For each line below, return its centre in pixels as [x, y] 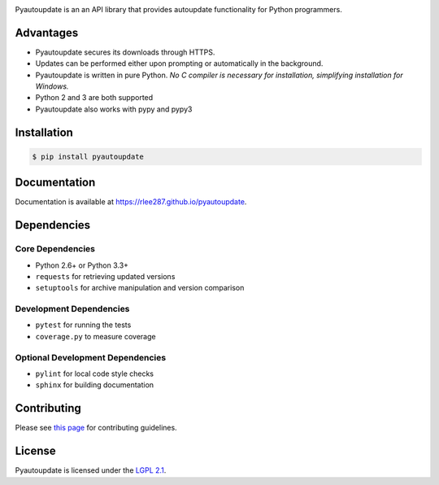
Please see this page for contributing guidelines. [96, 428]
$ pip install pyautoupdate [88, 156]
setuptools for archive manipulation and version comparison [140, 288]
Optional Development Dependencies [91, 357]
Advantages [47, 33]
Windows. [52, 86]
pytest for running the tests [83, 325]
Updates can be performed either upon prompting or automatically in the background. [179, 63]
